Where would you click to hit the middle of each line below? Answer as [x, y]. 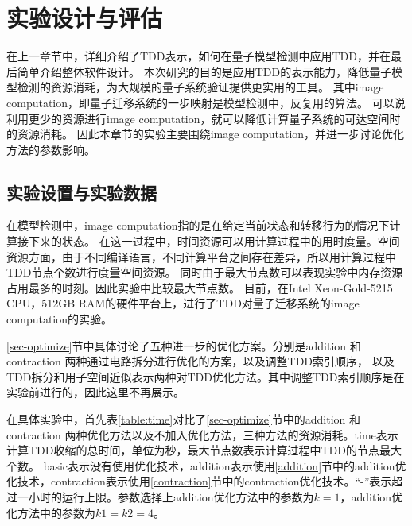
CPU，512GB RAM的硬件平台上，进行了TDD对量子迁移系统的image [183, 303]
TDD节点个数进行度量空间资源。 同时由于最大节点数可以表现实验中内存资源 [205, 272]
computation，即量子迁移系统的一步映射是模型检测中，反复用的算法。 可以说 [206, 102]
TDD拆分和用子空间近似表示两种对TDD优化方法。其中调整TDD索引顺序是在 [206, 376]
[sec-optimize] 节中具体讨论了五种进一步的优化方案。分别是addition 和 [184, 345]
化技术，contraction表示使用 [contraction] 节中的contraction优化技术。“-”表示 [199, 481]
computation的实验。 [60, 319]
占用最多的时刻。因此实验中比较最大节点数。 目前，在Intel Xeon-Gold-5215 [200, 287]
